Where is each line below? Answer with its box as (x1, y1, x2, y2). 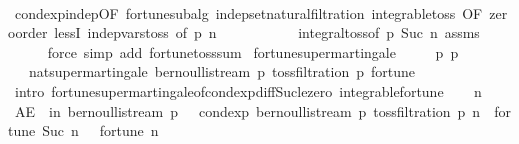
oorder (8, 22, 48, 43)
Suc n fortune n (42, 120, 159, 141)
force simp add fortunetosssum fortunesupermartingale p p (47, 41, 459, 62)
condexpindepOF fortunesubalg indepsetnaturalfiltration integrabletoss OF (14, 2, 483, 23)
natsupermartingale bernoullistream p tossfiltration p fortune (28, 61, 416, 82)
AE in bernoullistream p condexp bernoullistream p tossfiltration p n (14, 100, 481, 121)
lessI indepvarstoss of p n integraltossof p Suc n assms (54, 22, 480, 43)
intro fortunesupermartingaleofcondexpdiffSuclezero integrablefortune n (14, 80, 482, 101)
